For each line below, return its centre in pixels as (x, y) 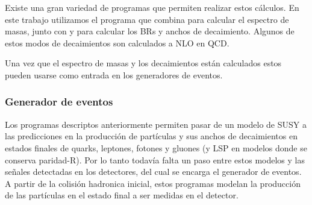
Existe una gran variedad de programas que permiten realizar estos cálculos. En (152, 7)
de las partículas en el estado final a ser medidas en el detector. (122, 195)
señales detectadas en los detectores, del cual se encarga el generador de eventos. (153, 172)
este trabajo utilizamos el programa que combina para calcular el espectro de (147, 19)
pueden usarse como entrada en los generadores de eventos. (114, 74)
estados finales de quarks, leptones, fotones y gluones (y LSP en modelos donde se (156, 147)
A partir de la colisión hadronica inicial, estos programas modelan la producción (153, 183)
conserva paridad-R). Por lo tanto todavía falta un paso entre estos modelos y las (155, 159)
